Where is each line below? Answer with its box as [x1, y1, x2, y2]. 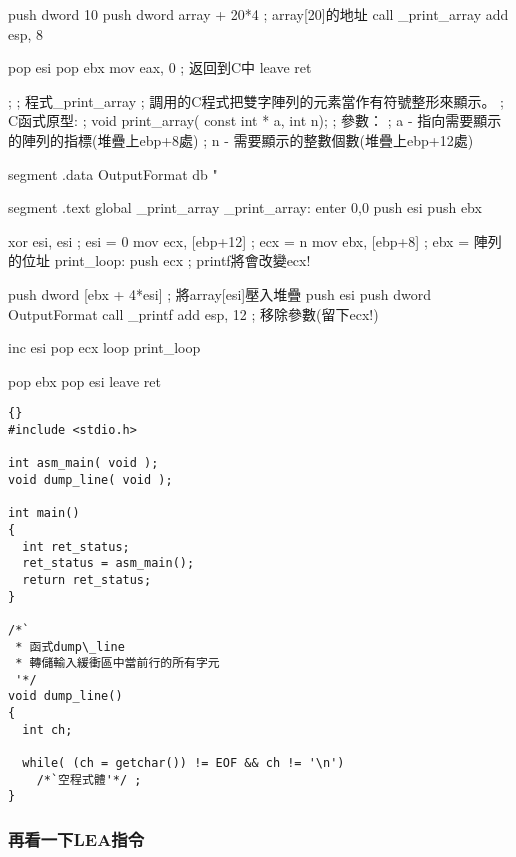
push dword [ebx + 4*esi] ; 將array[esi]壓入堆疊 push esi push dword [8, 283, 431, 304]
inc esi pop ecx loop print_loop [8, 337, 201, 358]
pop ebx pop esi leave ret [8, 370, 161, 391]
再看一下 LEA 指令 [8, 826, 145, 851]
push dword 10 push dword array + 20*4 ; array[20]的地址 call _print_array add [8, 4, 509, 24]
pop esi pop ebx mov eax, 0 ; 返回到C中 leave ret [8, 57, 312, 78]
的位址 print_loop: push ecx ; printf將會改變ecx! [8, 250, 311, 271]
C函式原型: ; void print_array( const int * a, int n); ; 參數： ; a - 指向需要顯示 [8, 110, 502, 131]
